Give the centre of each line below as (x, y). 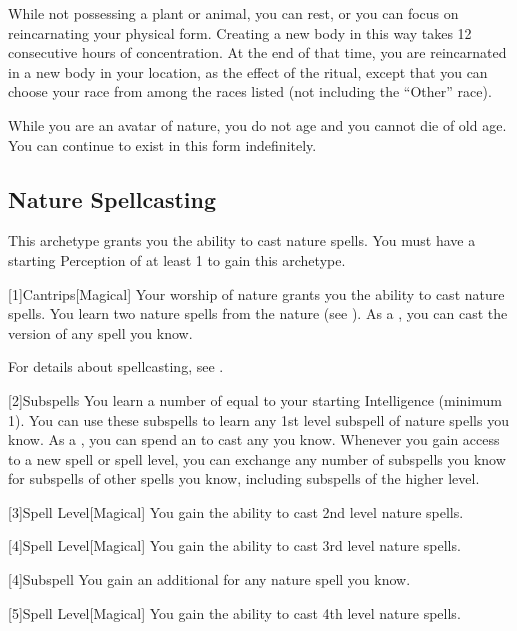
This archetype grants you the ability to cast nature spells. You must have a (242, 240)
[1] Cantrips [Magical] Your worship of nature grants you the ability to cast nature (256, 293)
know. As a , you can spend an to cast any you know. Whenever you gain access (254, 439)
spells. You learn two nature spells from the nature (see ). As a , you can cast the (258, 313)
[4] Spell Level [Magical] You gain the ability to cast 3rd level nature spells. (234, 545)
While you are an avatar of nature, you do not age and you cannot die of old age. (257, 124)
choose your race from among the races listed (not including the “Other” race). (250, 91)
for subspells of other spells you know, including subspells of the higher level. (244, 478)
